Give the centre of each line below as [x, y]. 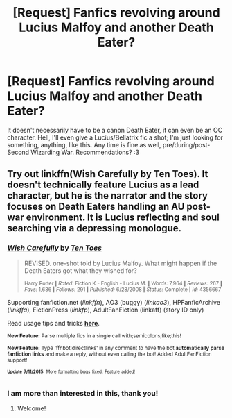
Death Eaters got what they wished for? [80, 270]
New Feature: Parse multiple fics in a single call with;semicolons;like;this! [95, 336]
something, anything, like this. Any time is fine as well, [84, 144]
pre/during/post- [186, 144]
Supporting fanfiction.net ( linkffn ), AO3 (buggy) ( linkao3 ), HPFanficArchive [114, 302]
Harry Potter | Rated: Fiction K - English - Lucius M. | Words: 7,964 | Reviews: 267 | [123, 283]
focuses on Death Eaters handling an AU [96, 207]
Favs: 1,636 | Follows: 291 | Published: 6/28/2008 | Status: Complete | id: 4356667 [123, 290]
